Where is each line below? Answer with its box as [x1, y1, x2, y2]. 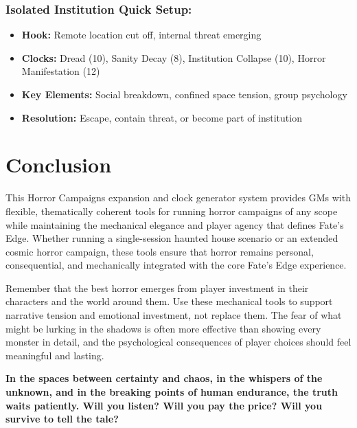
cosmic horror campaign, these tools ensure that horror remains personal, [5, 244, 314, 258]
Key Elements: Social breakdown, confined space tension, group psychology [21, 87, 347, 101]
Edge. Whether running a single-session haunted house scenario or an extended [5, 231, 338, 245]
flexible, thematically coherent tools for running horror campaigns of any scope [5, 203, 338, 218]
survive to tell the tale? [5, 412, 119, 426]
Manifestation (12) [21, 64, 100, 78]
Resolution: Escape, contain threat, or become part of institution [21, 110, 302, 124]
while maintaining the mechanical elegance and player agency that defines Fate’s [5, 217, 344, 232]
